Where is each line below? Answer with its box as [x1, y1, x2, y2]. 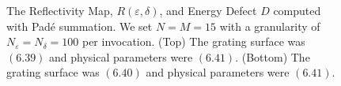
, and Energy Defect [159, 2, 257, 18]
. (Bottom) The [235, 48, 310, 65]
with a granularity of [219, 17, 320, 34]
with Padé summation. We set [6, 17, 153, 34]
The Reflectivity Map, [6, 2, 113, 18]
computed [273, 2, 321, 18]
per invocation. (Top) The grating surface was [81, 33, 305, 50]
